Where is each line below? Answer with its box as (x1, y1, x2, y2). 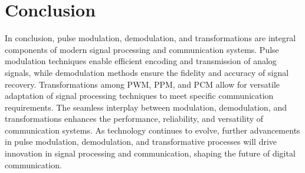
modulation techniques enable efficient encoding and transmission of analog (5, 55, 277, 67)
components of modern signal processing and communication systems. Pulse (5, 43, 279, 55)
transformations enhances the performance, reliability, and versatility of (5, 112, 264, 125)
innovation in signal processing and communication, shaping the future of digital (5, 147, 296, 159)
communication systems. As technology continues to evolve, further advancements (5, 124, 300, 136)
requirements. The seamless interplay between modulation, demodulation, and (5, 101, 287, 113)
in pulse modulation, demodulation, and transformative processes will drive (5, 135, 277, 148)
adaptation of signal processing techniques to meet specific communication (5, 89, 274, 102)
